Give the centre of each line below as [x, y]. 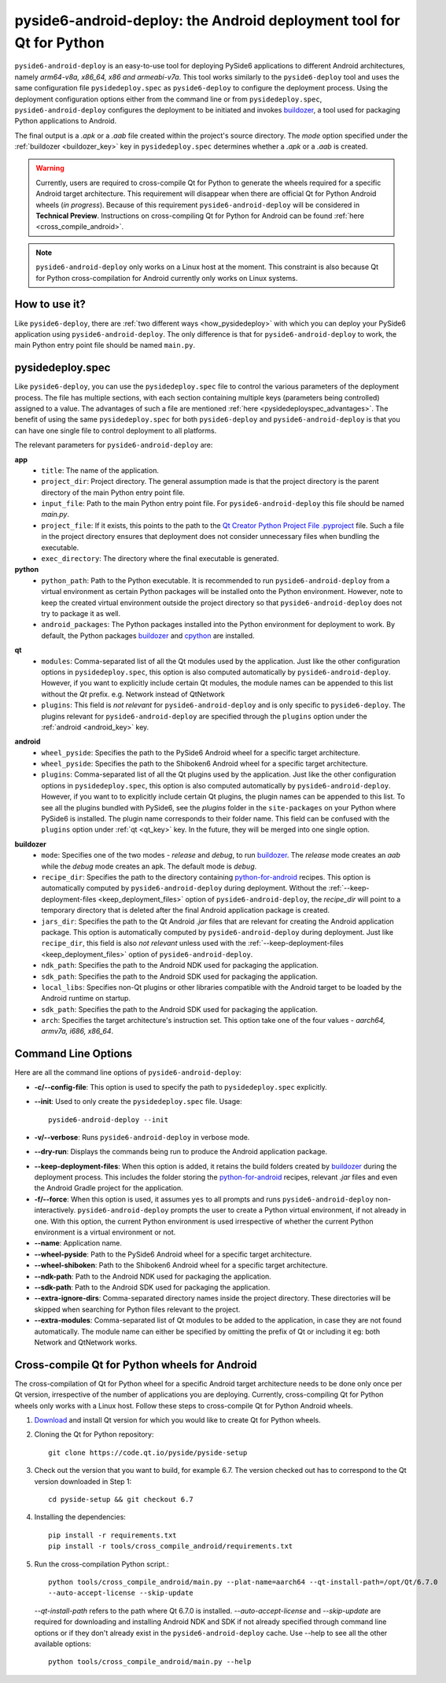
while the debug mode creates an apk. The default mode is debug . [149, 866]
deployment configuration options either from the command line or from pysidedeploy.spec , [168, 99]
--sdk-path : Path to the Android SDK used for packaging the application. [152, 1287]
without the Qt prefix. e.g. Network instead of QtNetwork [133, 694]
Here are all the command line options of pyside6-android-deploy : [128, 1072]
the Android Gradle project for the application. [109, 1188]
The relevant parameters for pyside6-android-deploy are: [114, 445]
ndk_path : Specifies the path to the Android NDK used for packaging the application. [180, 965]
